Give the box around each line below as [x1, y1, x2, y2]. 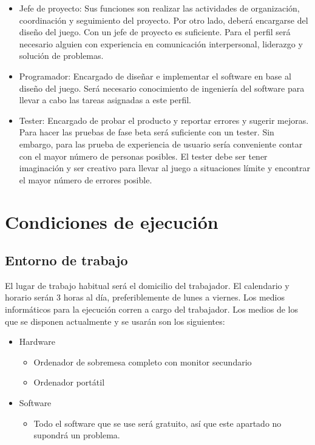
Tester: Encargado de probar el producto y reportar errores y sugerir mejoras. [19, 114, 309, 126]
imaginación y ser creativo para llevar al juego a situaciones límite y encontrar [19, 161, 310, 174]
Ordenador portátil [33, 376, 105, 389]
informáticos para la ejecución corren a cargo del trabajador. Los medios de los [5, 303, 298, 316]
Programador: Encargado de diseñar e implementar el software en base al [19, 69, 291, 82]
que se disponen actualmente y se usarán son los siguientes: [5, 314, 225, 327]
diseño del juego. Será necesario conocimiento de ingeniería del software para [19, 81, 305, 94]
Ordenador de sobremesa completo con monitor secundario [33, 355, 252, 368]
